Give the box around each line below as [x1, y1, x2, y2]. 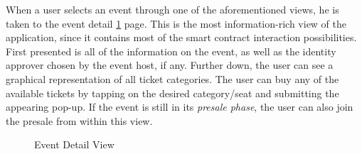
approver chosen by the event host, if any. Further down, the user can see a [6, 57, 334, 72]
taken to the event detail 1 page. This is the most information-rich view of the [6, 16, 347, 31]
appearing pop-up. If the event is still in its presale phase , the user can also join [6, 99, 353, 114]
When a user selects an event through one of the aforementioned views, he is [6, 2, 339, 16]
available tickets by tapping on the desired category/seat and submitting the [6, 85, 339, 100]
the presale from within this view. [6, 113, 153, 128]
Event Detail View [34, 137, 115, 152]
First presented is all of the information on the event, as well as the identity [6, 43, 336, 58]
